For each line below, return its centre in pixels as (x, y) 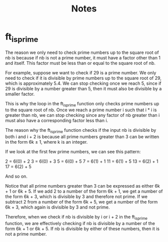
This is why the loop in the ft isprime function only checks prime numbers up (82, 104)
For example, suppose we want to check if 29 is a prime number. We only (81, 72)
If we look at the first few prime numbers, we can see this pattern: (73, 152)
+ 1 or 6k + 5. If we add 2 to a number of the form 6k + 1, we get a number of (84, 191)
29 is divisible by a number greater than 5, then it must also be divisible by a (83, 88)
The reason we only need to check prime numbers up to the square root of (82, 52)
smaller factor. (20, 94)
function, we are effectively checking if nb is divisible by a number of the (80, 223)
